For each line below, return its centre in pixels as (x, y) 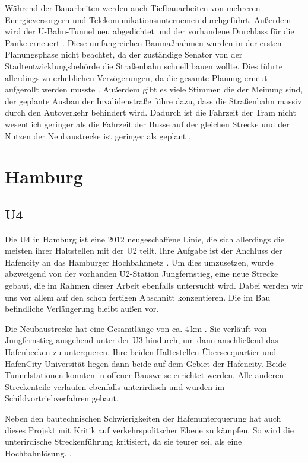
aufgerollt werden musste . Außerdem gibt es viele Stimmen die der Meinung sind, (154, 89)
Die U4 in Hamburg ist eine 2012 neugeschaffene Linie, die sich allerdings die (145, 239)
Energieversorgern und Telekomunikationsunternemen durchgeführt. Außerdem (148, 19)
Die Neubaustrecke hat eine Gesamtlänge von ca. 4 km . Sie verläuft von (136, 328)
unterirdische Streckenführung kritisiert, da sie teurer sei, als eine (123, 441)
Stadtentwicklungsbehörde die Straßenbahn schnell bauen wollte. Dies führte (144, 66)
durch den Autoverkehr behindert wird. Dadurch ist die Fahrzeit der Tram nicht (150, 112)
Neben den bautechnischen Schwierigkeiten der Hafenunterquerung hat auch (143, 418)
